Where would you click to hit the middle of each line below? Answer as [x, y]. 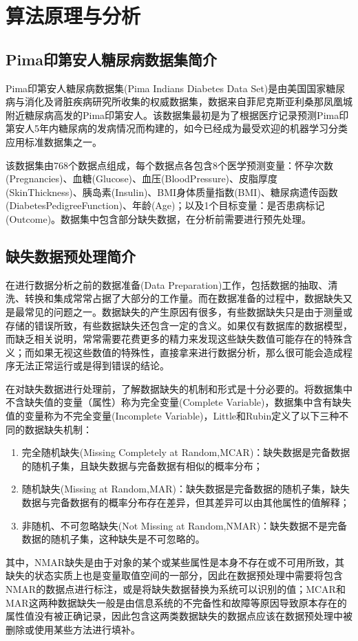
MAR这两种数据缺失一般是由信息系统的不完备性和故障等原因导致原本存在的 [176, 602]
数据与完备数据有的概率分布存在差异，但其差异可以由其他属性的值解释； [186, 502]
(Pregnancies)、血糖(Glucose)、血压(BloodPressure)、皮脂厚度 [142, 178]
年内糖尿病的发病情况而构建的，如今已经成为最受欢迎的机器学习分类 [193, 128]
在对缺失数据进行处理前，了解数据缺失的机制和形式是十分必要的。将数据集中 [179, 388]
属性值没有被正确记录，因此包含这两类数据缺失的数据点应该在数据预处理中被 [179, 616]
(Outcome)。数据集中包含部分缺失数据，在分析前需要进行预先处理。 [159, 218]
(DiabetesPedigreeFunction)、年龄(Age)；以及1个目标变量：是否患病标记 [165, 205]
